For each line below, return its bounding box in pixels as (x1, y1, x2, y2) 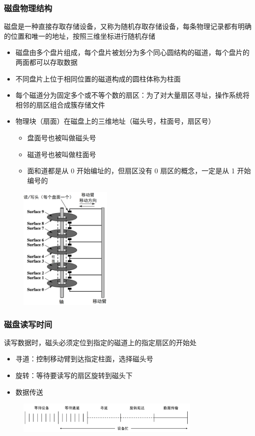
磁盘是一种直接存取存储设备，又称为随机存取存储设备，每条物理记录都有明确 (4, 21, 252, 31)
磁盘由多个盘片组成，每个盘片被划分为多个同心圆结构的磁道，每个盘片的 (15, 47, 250, 57)
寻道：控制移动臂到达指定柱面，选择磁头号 (15, 354, 153, 364)
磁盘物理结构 (4, 1, 53, 14)
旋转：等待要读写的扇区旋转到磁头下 (15, 370, 133, 381)
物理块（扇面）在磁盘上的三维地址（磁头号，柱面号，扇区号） (15, 116, 215, 126)
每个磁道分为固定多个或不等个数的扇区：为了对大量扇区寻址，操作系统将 (15, 90, 250, 100)
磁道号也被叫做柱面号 (27, 149, 96, 159)
